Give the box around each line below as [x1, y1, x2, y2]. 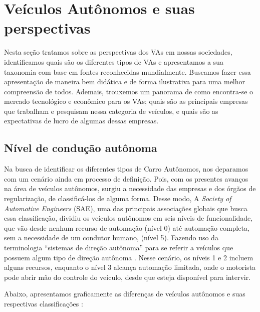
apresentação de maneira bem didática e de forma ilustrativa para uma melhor [4, 76, 245, 87]
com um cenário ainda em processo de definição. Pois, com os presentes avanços [4, 173, 248, 184]
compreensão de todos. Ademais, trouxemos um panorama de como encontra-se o [4, 86, 253, 96]
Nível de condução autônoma [4, 140, 157, 155]
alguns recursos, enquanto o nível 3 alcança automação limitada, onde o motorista [4, 262, 256, 272]
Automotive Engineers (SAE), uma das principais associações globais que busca [4, 203, 247, 213]
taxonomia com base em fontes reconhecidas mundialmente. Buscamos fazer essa [4, 66, 251, 77]
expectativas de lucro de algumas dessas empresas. [4, 115, 159, 126]
